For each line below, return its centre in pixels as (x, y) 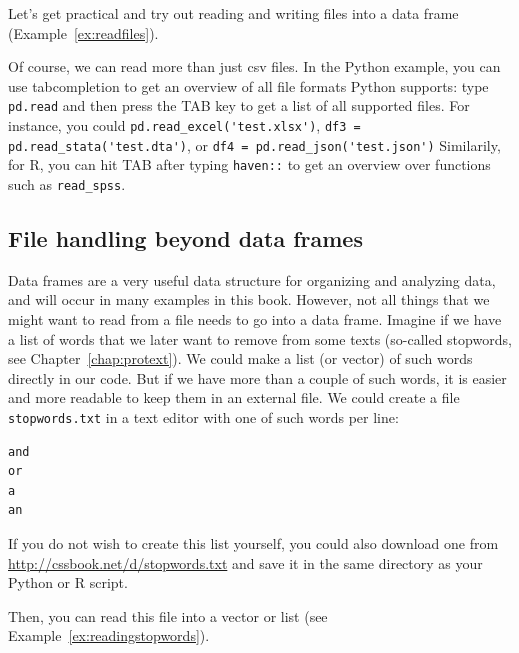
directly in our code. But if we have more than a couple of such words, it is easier (257, 377)
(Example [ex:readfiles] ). (83, 32)
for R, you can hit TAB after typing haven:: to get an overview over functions (249, 164)
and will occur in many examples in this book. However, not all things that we (249, 299)
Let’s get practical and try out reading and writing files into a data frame (233, 13)
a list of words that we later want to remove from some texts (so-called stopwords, (260, 338)
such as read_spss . (67, 184)
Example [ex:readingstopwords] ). (109, 635)
